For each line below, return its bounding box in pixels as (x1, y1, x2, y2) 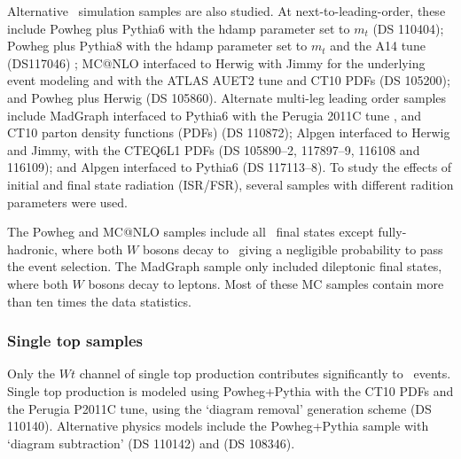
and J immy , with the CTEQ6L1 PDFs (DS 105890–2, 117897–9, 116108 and (7, 140, 420, 159)
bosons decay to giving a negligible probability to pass (142, 239, 443, 258)
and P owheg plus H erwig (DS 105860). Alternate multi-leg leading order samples (7, 88, 447, 106)
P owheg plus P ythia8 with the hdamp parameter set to (7, 36, 308, 55)
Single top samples (7, 330, 144, 352)
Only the (7, 364, 56, 383)
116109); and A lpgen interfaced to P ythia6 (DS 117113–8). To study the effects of (7, 158, 452, 176)
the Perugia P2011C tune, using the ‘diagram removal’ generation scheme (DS (7, 399, 432, 417)
